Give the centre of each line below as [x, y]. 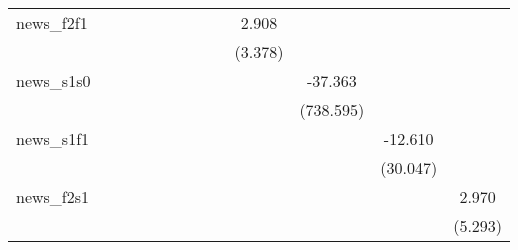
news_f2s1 [53, 196]
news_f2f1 [52, 22]
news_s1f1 [53, 138]
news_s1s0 [53, 80]
